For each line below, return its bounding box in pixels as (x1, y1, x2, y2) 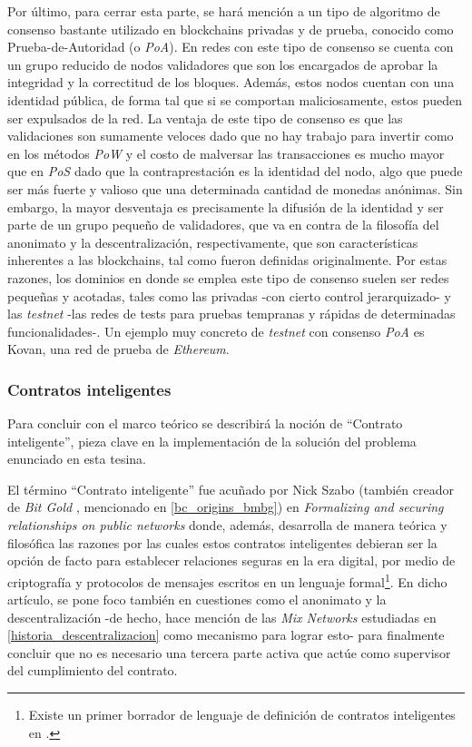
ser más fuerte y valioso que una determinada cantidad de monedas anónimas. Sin (7, 179, 463, 198)
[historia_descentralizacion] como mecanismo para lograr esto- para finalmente (7, 625, 445, 644)
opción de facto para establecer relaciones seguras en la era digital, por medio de (7, 551, 456, 570)
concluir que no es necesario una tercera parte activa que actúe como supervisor (7, 643, 451, 662)
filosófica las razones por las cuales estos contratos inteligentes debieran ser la (7, 533, 438, 552)
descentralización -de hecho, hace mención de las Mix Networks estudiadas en (7, 607, 437, 626)
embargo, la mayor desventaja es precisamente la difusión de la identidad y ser (7, 197, 444, 216)
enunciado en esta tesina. (7, 449, 146, 468)
